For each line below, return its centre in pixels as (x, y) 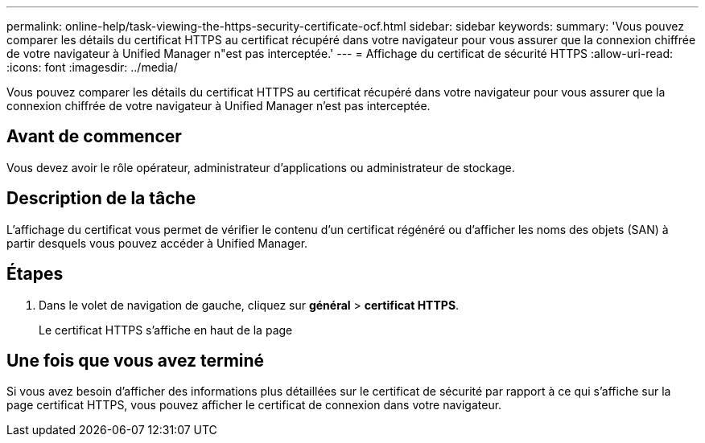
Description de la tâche (101, 199)
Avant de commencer (94, 137)
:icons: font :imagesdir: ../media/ (92, 67)
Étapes (35, 274)
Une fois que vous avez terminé (136, 360)
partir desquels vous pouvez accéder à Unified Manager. (157, 243)
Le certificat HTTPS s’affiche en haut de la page (166, 330)
